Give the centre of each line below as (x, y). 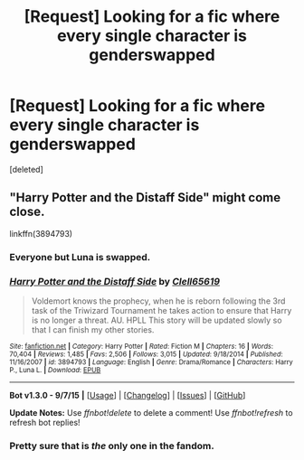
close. (27, 212)
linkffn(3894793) (41, 233)
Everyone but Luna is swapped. (80, 257)
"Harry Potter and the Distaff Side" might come (145, 197)
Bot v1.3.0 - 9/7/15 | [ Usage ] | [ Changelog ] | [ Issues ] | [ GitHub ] (128, 395)
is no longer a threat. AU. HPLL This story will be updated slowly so (157, 320)
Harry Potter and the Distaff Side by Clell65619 (114, 281)
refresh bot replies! (45, 422)
